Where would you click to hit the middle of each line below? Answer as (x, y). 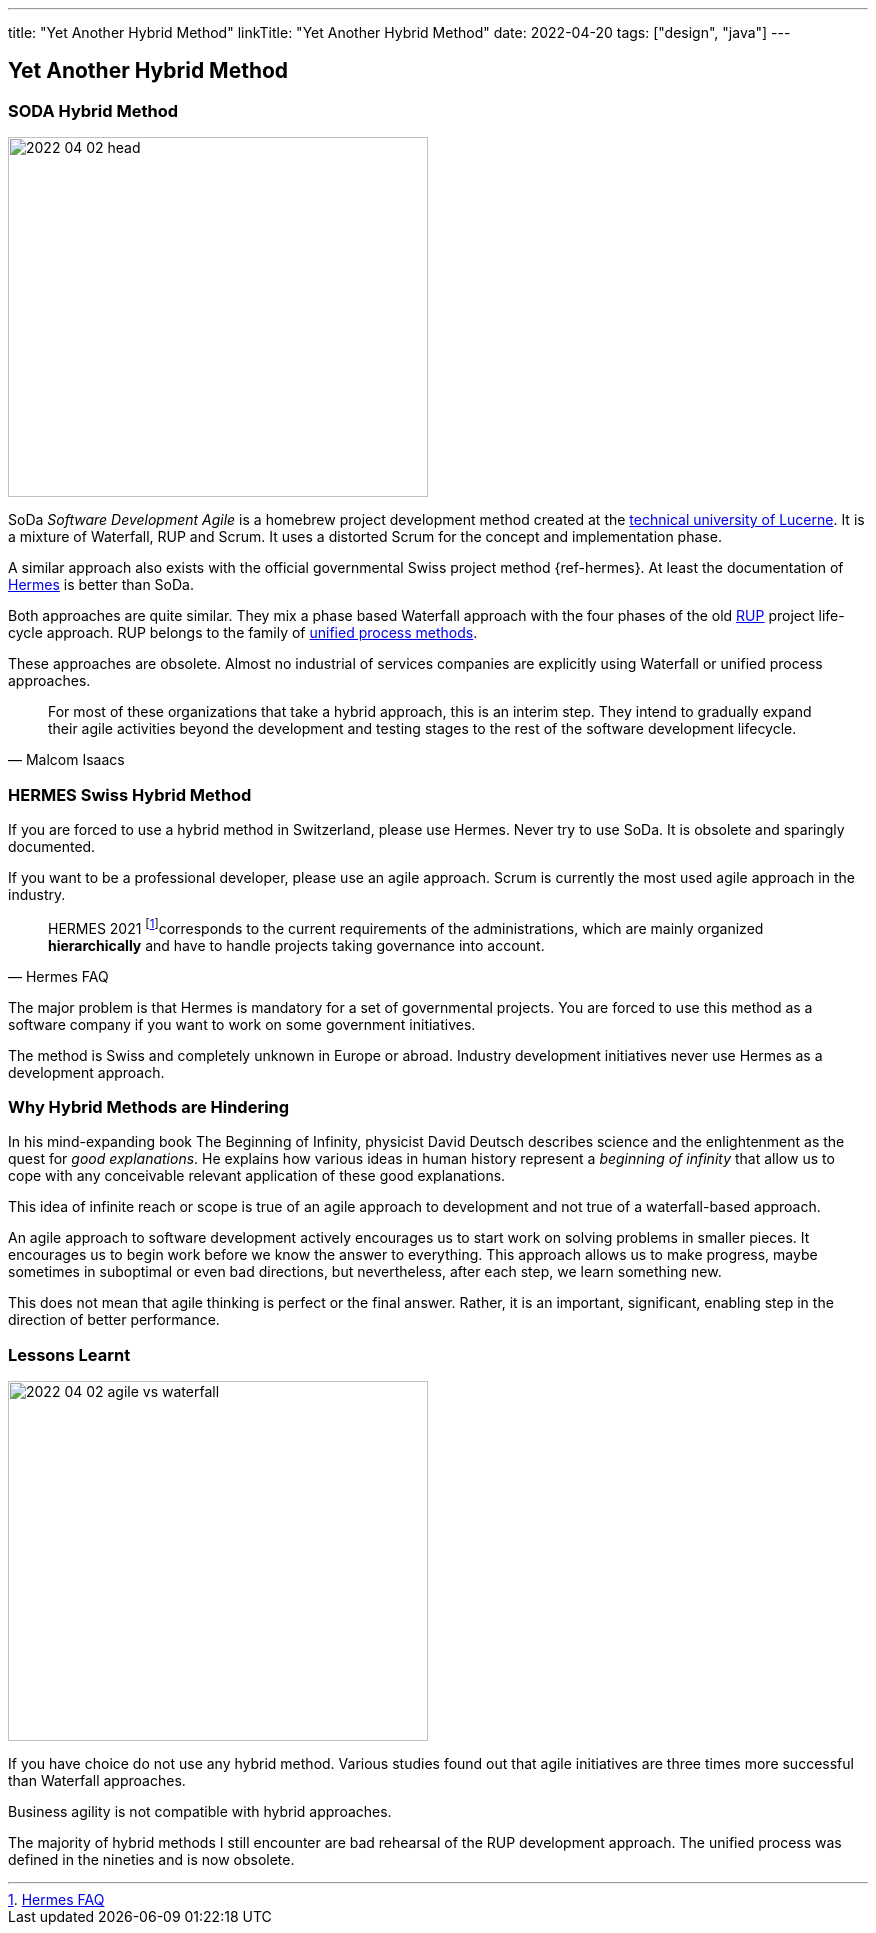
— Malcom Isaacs (66, 760)
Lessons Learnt (69, 1354)
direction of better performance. (114, 1320)
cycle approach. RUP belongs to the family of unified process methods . (243, 633)
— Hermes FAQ (58, 976)
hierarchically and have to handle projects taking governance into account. (296, 945)
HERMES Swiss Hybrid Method (130, 794)
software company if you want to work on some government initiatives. (242, 1024)
